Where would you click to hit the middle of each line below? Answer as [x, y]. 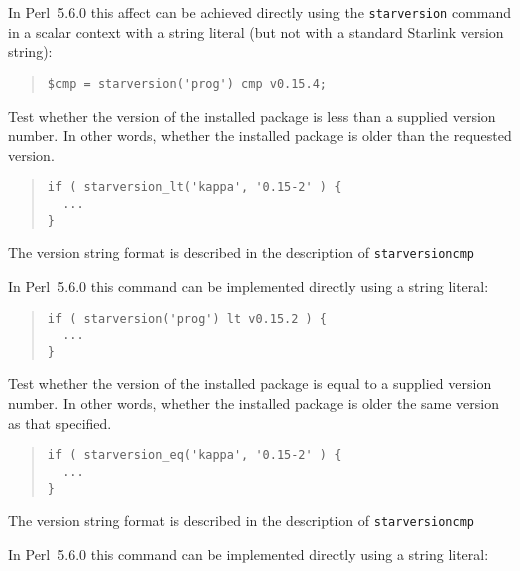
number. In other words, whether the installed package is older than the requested [260, 135]
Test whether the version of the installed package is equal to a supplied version [250, 383]
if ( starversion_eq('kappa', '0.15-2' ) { [194, 455]
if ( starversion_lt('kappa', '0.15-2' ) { [194, 187]
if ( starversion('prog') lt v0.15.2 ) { [187, 318]
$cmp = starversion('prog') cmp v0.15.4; [187, 83]
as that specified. [60, 422]
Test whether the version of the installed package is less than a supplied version [252, 115]
